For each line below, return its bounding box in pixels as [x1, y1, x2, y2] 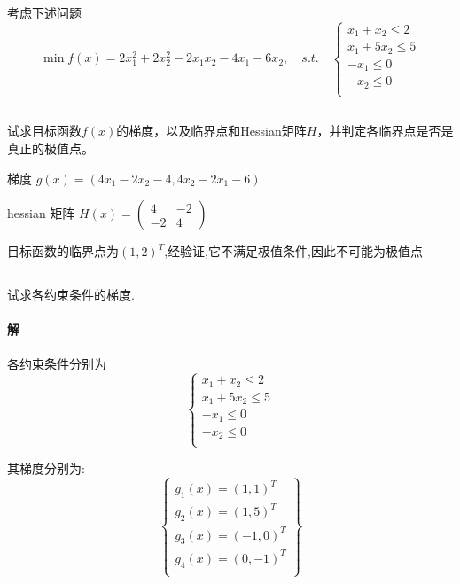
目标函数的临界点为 [7, 242, 119, 261]
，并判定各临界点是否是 [316, 121, 454, 140]
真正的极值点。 [7, 139, 94, 158]
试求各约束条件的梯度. [7, 285, 135, 304]
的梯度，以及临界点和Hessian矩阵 [116, 121, 307, 140]
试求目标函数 [7, 121, 82, 140]
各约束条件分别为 [7, 354, 106, 372]
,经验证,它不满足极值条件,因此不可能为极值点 [164, 242, 423, 261]
